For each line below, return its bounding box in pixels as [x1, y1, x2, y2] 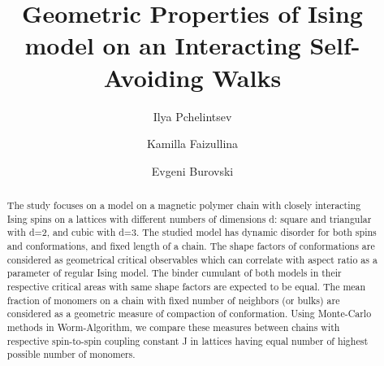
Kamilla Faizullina [146, 135, 239, 152]
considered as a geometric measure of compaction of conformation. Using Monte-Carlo [6, 307, 372, 320]
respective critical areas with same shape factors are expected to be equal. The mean [6, 280, 366, 294]
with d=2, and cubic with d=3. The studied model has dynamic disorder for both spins [6, 225, 377, 239]
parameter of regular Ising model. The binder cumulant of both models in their [6, 266, 342, 280]
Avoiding [103, 60, 204, 94]
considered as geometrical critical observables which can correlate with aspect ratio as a [6, 252, 378, 266]
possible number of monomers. [6, 347, 136, 361]
